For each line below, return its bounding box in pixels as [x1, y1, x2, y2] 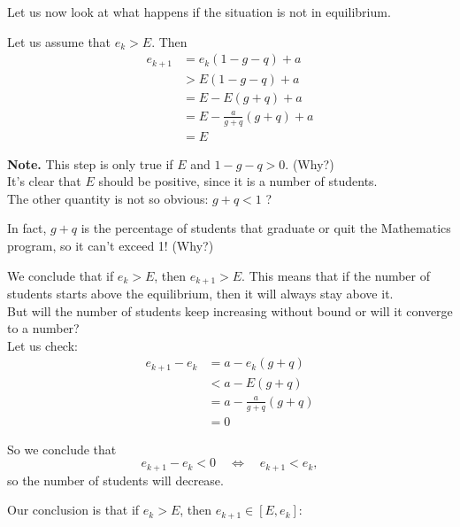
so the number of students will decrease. [7, 470, 224, 489]
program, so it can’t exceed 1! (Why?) [7, 236, 214, 254]
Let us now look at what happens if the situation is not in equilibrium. [7, 3, 391, 20]
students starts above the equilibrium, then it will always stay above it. [7, 284, 394, 303]
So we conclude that [7, 439, 117, 458]
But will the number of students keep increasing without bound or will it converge [7, 301, 453, 320]
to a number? [7, 319, 80, 337]
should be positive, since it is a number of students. [98, 172, 378, 190]
